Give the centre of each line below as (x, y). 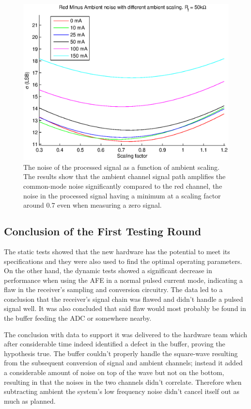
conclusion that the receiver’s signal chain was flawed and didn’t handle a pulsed (124, 299)
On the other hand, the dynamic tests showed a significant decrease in (108, 270)
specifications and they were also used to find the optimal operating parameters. (123, 261)
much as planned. (30, 401)
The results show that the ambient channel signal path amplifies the (125, 176)
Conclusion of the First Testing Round (103, 231)
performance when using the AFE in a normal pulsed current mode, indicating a (124, 280)
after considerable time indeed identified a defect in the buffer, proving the (115, 344)
